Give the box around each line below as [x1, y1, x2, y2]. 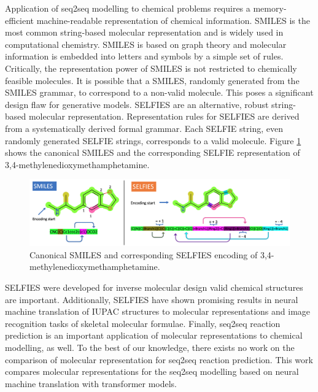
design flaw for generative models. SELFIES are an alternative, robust [5, 98, 269, 110]
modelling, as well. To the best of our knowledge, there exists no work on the [5, 340, 295, 353]
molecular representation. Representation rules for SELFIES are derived [28, 110, 300, 123]
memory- [253, 2, 287, 14]
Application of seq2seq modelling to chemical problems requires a [5, 2, 250, 14]
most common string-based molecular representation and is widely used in [5, 26, 284, 39]
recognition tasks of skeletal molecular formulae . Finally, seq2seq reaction [5, 317, 281, 329]
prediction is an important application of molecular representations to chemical [5, 329, 303, 342]
